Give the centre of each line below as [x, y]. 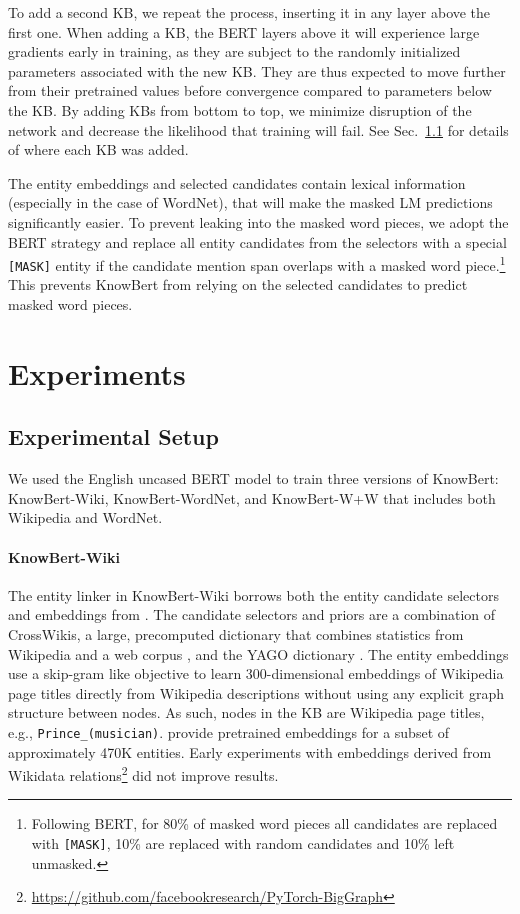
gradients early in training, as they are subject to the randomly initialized [234, 51]
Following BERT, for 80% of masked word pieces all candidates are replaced [264, 823]
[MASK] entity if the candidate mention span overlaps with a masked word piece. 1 [257, 263]
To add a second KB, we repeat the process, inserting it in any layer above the [249, 12]
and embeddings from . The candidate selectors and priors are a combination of [252, 614]
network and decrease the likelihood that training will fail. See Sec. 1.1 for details [258, 129]
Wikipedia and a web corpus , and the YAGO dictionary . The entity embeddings [258, 653]
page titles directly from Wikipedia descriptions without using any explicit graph [256, 692]
